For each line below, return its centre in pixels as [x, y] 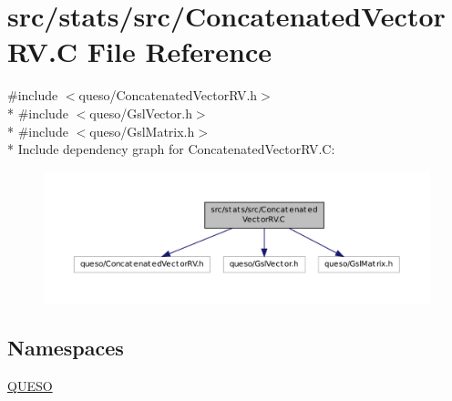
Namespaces [66, 348]
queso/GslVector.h [141, 113]
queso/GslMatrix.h [142, 131]
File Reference [179, 51]
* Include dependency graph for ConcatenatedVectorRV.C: [171, 149]
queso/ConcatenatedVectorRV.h [168, 95]
